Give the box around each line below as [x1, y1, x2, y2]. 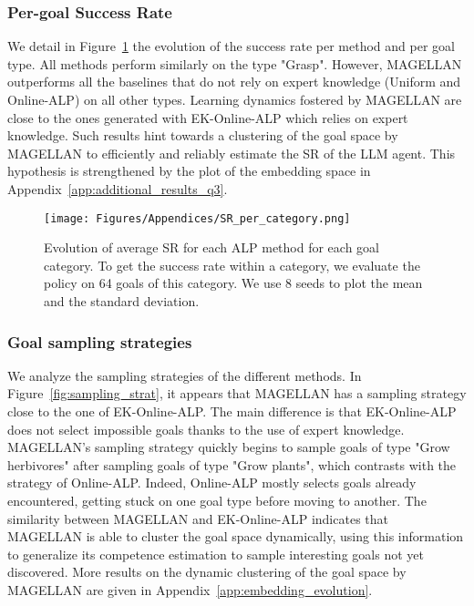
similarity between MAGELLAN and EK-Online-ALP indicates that [7, 508, 388, 528]
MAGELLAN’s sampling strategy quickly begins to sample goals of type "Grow [7, 437, 450, 457]
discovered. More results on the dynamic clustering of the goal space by [7, 562, 407, 581]
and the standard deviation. [44, 292, 200, 310]
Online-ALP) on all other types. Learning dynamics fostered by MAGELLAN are [7, 90, 462, 108]
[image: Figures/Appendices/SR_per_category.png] [44, 211, 351, 225]
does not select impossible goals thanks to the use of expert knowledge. [7, 419, 405, 438]
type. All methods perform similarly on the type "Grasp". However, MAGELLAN [7, 54, 462, 73]
